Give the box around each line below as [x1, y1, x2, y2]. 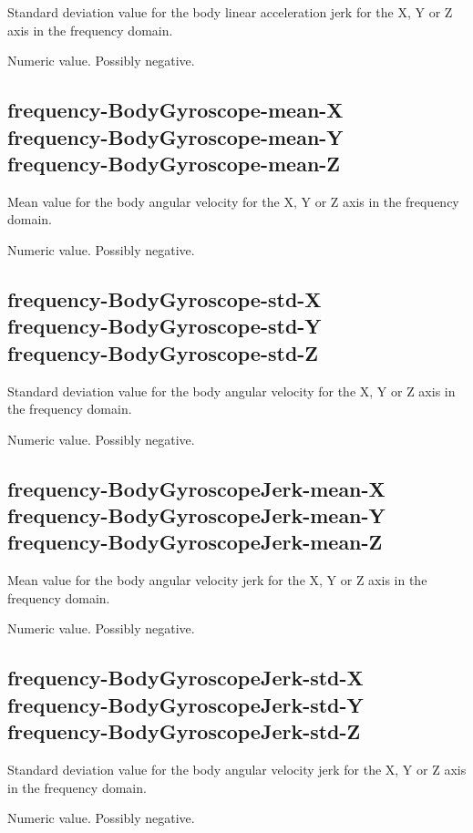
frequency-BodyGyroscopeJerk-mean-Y [7, 501, 386, 530]
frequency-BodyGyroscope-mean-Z [7, 149, 341, 177]
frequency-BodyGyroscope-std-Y [7, 312, 322, 340]
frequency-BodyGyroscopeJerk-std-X [7, 663, 364, 692]
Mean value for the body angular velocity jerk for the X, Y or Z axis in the [7, 571, 427, 590]
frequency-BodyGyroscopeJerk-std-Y [7, 690, 364, 718]
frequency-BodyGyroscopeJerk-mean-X [7, 474, 386, 502]
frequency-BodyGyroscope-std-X [7, 284, 322, 313]
